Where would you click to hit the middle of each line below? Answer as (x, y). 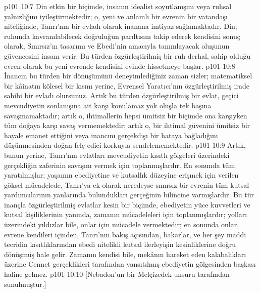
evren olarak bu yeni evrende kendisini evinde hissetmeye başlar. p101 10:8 (120, 66)
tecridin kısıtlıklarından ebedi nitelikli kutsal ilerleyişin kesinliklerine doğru (120, 244)
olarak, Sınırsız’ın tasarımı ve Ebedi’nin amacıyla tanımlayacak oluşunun (117, 46)
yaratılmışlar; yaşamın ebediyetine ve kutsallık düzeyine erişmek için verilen (121, 175)
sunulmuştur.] (25, 284)
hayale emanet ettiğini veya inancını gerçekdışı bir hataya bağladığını (111, 135)
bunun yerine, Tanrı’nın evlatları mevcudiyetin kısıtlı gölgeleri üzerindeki (117, 155)
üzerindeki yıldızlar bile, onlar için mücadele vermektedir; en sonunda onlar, (122, 224)
